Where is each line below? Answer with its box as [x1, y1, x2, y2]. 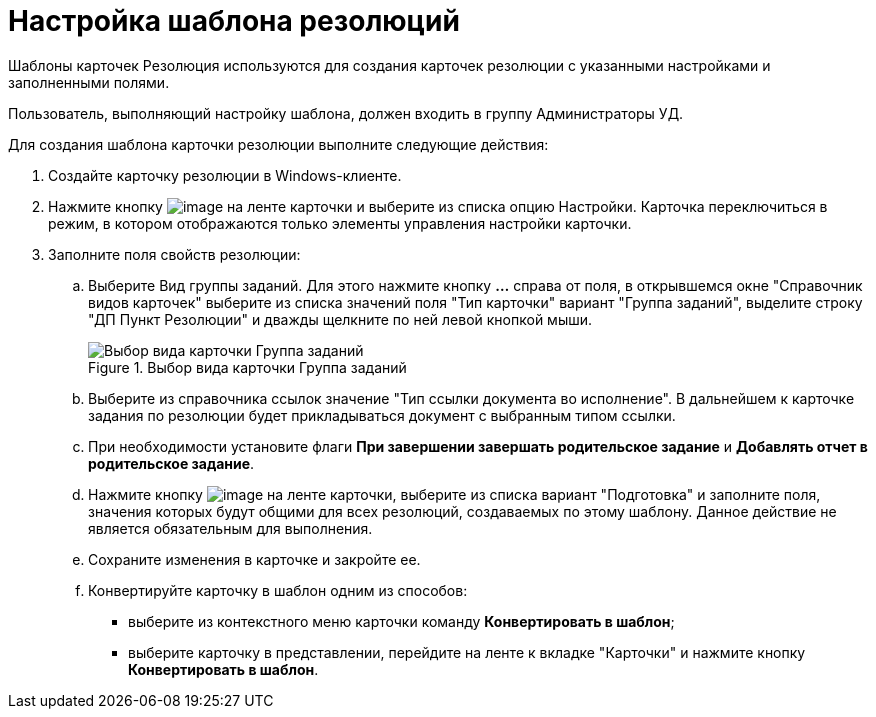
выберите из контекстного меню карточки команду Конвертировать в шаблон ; [128, 612, 675, 630]
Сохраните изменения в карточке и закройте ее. [88, 550, 421, 568]
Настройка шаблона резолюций [8, 4, 460, 38]
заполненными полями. [8, 73, 170, 91]
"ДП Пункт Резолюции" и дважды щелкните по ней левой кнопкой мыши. [88, 310, 593, 328]
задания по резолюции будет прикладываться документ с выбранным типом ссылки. [88, 406, 676, 424]
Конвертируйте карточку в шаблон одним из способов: [88, 581, 468, 599]
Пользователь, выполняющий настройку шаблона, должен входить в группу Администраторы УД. [8, 104, 684, 122]
